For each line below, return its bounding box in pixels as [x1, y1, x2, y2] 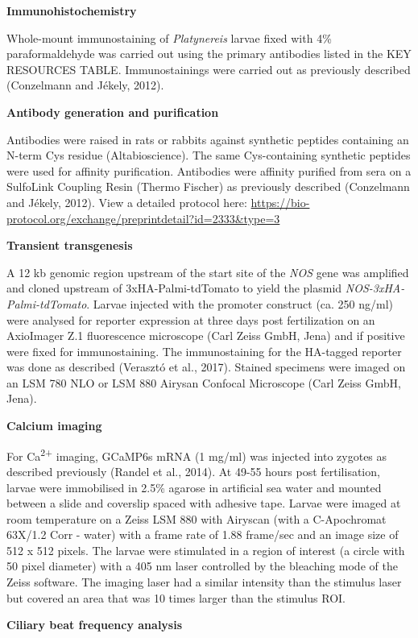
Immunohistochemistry [6, 2, 137, 19]
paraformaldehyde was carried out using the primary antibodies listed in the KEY [6, 45, 412, 62]
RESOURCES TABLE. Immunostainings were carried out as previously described [6, 60, 411, 77]
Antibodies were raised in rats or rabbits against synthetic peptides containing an [6, 130, 409, 147]
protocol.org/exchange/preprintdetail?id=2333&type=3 [6, 209, 280, 226]
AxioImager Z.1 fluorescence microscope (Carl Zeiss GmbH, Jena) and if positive [6, 327, 405, 344]
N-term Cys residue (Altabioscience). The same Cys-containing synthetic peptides [6, 147, 411, 164]
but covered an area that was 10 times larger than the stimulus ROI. [6, 589, 346, 606]
